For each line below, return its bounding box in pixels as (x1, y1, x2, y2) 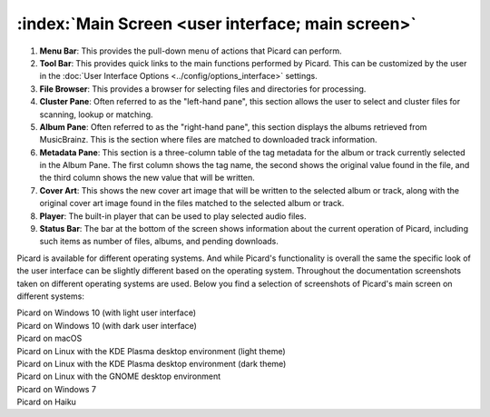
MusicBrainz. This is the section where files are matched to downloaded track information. (39, 134, 377, 145)
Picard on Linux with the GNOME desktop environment (16, 371, 221, 382)
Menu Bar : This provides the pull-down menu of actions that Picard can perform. (39, 45, 342, 56)
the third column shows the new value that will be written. (39, 173, 256, 184)
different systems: (16, 291, 85, 302)
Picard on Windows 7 (16, 383, 97, 394)
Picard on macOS (16, 333, 83, 344)
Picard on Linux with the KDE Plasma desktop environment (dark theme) (16, 358, 287, 369)
